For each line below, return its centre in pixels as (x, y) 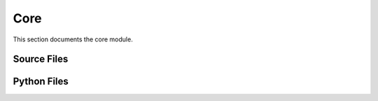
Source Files (41, 59)
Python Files (41, 82)
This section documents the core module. (73, 39)
